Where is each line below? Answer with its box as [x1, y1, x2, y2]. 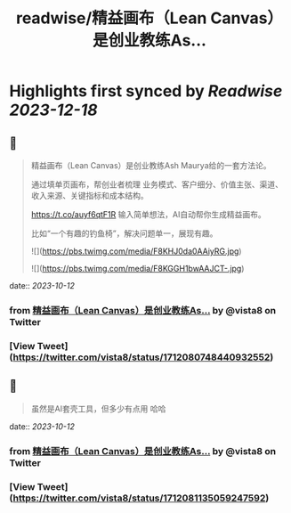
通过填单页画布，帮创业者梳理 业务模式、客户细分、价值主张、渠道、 [30, 179, 283, 190]
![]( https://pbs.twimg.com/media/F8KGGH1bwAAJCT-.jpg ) [30, 264, 245, 273]
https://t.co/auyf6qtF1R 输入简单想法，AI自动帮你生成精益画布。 [30, 209, 266, 219]
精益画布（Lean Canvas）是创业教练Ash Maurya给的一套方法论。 [30, 160, 271, 170]
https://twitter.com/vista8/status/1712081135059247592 [12, 492, 266, 504]
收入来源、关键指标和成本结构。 [30, 191, 149, 200]
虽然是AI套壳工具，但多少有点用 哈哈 [30, 403, 166, 414]
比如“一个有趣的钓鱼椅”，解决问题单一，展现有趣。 [30, 228, 218, 239]
